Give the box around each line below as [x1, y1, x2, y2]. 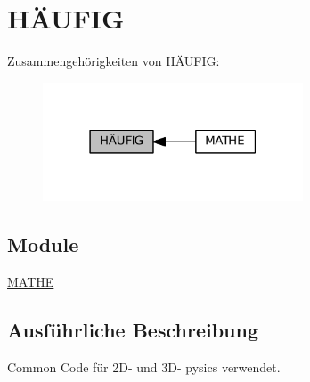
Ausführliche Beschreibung [7, 316, 258, 344]
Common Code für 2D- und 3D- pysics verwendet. [7, 357, 281, 376]
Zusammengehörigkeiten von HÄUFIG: [7, 52, 220, 70]
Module [7, 231, 79, 258]
